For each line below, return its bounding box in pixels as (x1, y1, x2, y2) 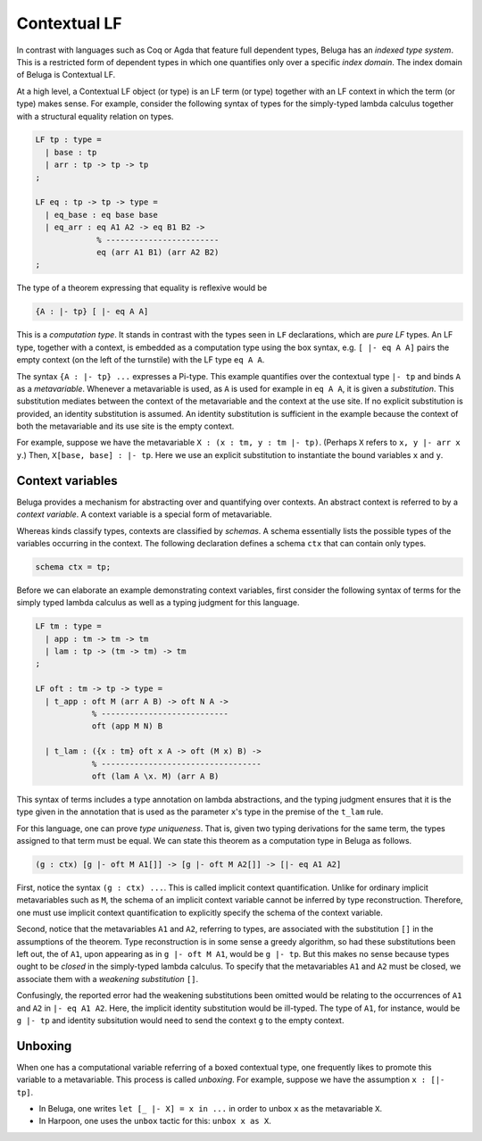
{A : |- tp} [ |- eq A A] (35, 306, 149, 317)
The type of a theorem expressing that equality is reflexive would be (16, 282, 268, 294)
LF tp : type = (35, 135, 102, 145)
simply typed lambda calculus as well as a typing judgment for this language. (16, 597, 300, 608)
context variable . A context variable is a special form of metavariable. (16, 509, 272, 520)
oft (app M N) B (91, 721, 163, 731)
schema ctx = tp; (35, 562, 112, 571)
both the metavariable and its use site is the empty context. (16, 421, 235, 432)
